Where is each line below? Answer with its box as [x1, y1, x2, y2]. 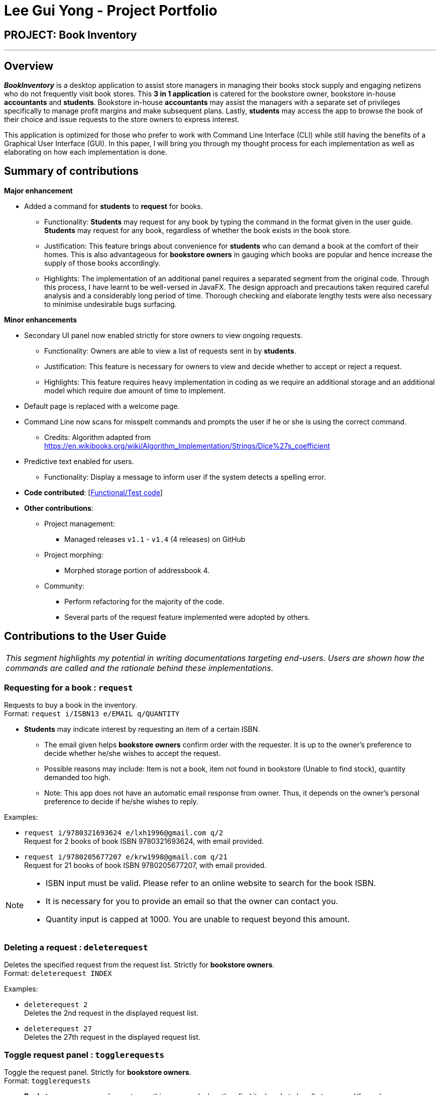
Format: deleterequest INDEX [4, 969, 112, 978]
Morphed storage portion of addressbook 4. [64, 566, 210, 575]
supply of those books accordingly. [44, 258, 161, 267]
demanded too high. [44, 773, 111, 782]
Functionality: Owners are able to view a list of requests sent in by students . [44, 346, 296, 355]
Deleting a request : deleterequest [4, 942, 148, 952]
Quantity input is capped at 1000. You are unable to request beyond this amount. [46, 914, 350, 925]
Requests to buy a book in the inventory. [4, 701, 138, 710]
